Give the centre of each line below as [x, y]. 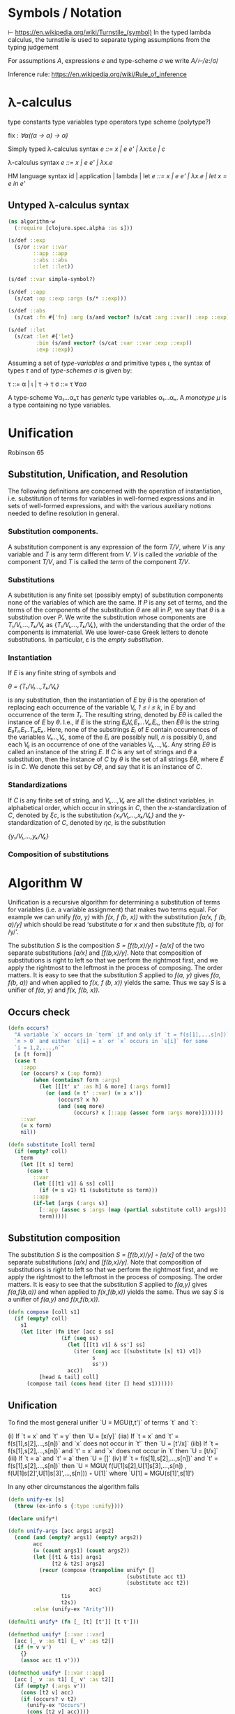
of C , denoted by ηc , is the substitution [110, 822]
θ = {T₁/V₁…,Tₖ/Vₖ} [34, 686]
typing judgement [33, 47]
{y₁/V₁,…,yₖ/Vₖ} [29, 836]
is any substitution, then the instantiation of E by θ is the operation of [107, 700]
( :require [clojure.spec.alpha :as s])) [74, 228]
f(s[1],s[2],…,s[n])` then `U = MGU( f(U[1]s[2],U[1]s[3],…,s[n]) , [97, 1465]
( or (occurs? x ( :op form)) [61, 1074]
